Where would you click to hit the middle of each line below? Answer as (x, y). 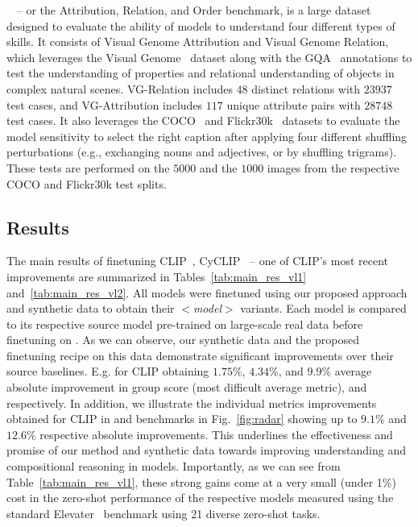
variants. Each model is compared (323, 308)
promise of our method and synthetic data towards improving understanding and (207, 450)
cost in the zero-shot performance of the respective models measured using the (200, 498)
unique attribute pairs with (294, 104)
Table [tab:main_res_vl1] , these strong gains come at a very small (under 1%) (201, 481)
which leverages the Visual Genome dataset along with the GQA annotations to (209, 57)
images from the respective (333, 167)
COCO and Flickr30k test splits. (87, 183)
